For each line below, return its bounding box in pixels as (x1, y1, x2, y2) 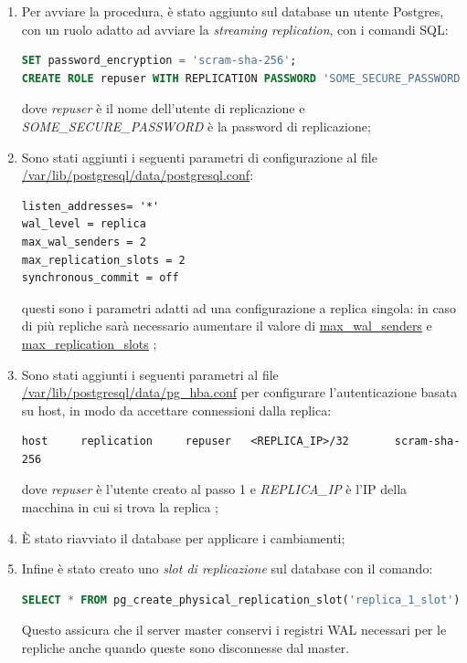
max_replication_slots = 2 (21, 253, 186, 267)
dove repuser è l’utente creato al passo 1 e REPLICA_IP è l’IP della (21, 479, 408, 499)
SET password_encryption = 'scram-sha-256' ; (21, 54, 297, 68)
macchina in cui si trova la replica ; (21, 498, 219, 517)
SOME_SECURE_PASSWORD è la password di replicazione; (21, 116, 371, 135)
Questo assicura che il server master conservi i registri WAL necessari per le (21, 620, 447, 639)
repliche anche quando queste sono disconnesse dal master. (21, 638, 350, 658)
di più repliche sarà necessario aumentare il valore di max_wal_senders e (21, 316, 432, 335)
